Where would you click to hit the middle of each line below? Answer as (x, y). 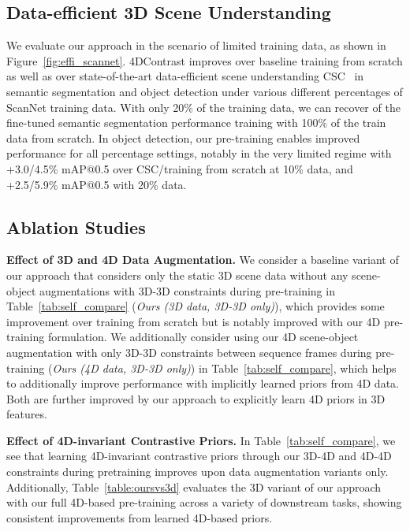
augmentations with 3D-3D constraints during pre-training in (187, 290)
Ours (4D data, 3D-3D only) (121, 368)
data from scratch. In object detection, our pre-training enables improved (183, 137)
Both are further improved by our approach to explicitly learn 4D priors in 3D (196, 398)
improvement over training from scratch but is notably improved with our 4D (194, 321)
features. (27, 414)
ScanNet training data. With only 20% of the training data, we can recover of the (203, 107)
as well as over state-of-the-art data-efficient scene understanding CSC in (185, 76)
